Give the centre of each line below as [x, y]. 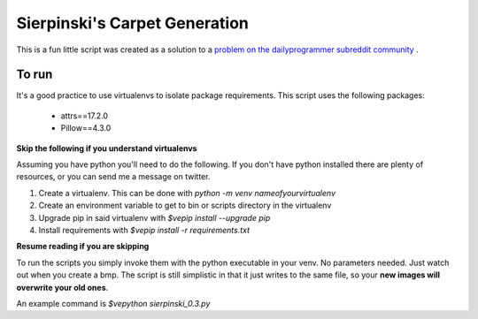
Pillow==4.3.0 [86, 128]
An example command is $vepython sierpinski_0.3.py [113, 303]
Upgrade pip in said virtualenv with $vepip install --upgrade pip [154, 217]
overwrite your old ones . [62, 287]
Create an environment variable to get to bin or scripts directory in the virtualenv [185, 205]
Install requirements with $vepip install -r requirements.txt [144, 230]
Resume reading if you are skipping [83, 247]
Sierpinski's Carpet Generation [133, 23]
